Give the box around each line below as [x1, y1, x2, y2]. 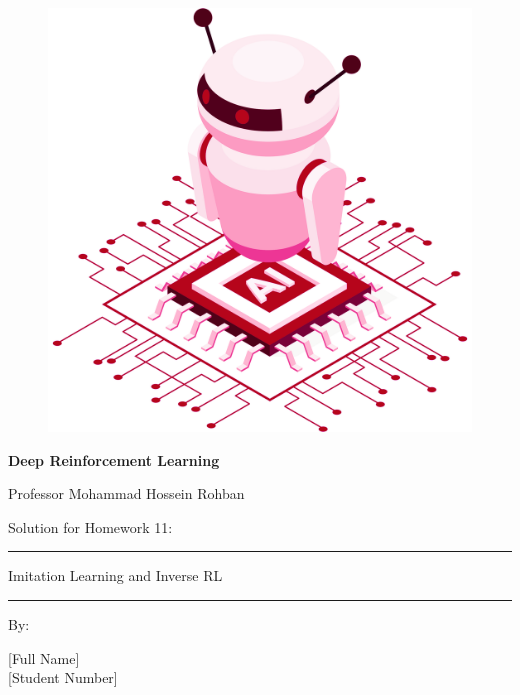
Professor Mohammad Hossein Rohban [8, 483, 245, 504]
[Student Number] [8, 667, 118, 688]
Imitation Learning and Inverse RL [8, 565, 223, 586]
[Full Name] [8, 647, 80, 668]
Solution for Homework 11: [8, 516, 173, 537]
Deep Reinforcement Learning [8, 449, 220, 470]
